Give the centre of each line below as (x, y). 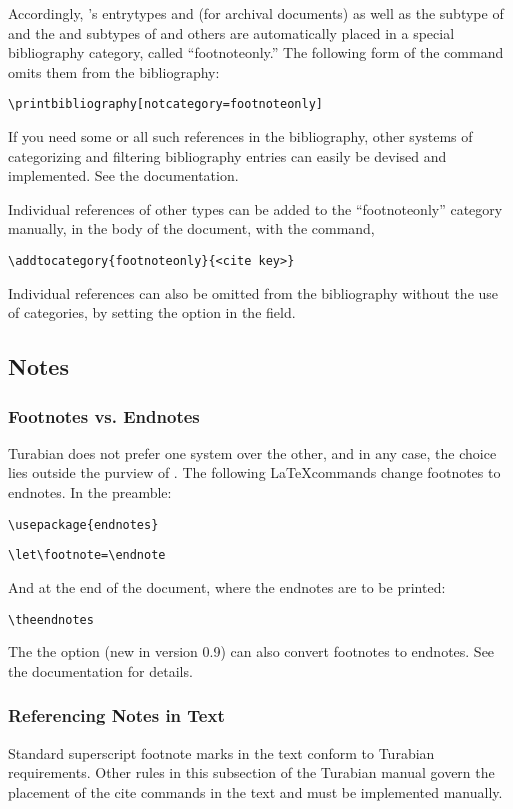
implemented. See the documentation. (123, 175)
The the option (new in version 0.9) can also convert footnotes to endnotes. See (251, 651)
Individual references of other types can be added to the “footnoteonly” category (255, 208)
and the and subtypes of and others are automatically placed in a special (231, 32)
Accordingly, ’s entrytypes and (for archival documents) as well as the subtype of (256, 13)
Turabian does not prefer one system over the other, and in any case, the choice (252, 452)
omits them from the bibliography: (114, 71)
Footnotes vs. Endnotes (104, 415)
